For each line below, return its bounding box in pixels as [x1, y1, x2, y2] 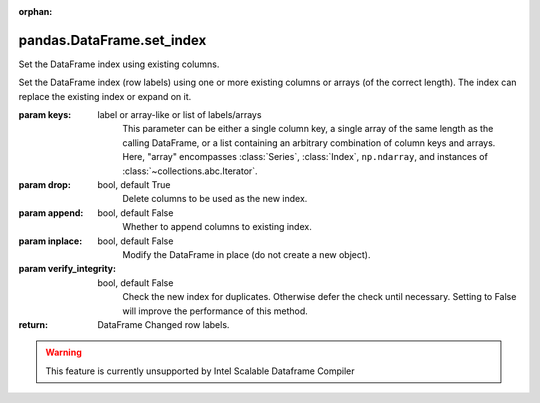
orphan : [18, 6, 53, 17]
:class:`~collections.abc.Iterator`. [122, 165, 259, 177]
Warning [45, 346, 82, 359]
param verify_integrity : [18, 263, 117, 275]
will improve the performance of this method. [122, 305, 309, 317]
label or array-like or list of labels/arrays [97, 109, 262, 121]
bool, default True [97, 179, 171, 191]
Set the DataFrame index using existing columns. [18, 58, 220, 70]
